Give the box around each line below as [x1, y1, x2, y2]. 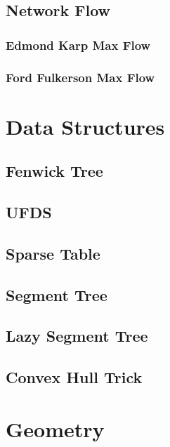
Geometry [6, 414, 105, 443]
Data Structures [6, 112, 165, 140]
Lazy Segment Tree [6, 325, 148, 347]
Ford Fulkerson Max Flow [6, 68, 155, 86]
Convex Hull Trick [6, 366, 143, 388]
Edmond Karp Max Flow [6, 36, 151, 53]
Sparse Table [6, 242, 100, 264]
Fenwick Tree [6, 160, 103, 182]
